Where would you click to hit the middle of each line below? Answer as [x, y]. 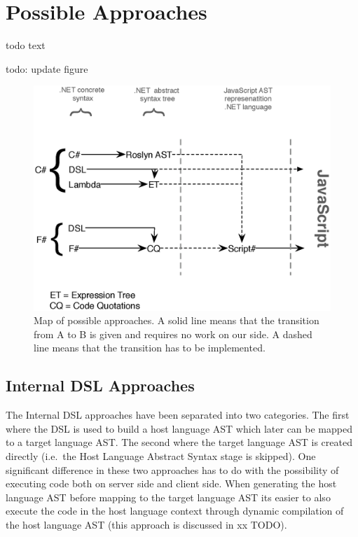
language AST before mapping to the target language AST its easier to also [168, 497]
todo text [26, 45]
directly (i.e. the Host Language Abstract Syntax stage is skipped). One [161, 455]
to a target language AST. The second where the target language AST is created [179, 442]
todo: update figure [47, 68]
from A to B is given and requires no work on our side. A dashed [173, 334]
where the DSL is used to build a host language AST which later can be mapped [179, 428]
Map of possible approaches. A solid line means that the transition [177, 320]
